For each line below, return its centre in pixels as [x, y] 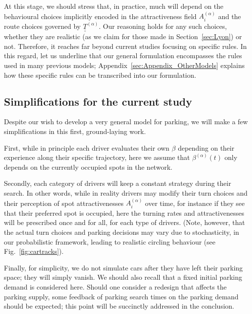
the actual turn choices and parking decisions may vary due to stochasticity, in [122, 232]
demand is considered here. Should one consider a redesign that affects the [115, 286]
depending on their [206, 147]
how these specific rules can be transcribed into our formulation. [100, 75]
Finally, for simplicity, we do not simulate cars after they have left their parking [124, 267]
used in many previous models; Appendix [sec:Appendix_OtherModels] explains [124, 65]
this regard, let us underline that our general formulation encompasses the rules [123, 56]
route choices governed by [42, 26]
